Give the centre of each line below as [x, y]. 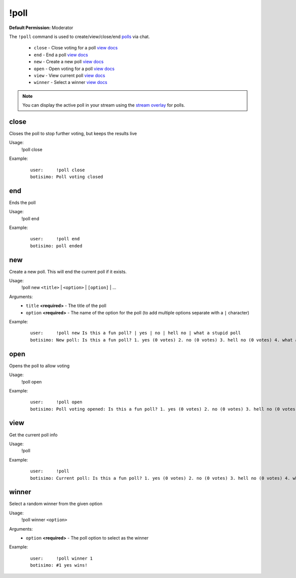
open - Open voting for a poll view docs [74, 69]
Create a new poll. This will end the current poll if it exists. [68, 271]
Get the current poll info [33, 435]
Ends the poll [22, 202]
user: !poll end [55, 239]
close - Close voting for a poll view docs [76, 48]
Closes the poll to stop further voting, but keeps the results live [73, 133]
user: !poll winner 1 [62, 558]
